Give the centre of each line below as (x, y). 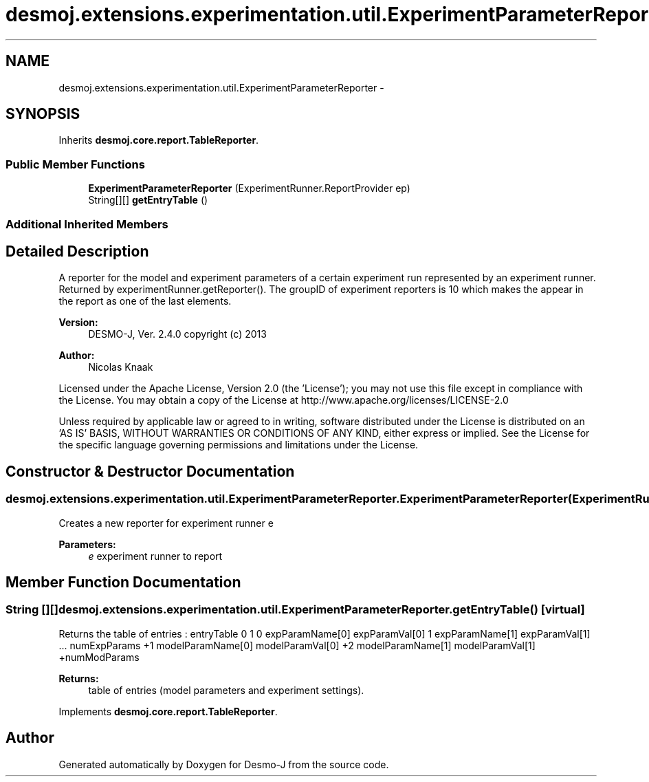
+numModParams (99, 657)
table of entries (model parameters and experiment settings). (226, 690)
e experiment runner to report (155, 556)
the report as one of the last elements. (145, 301)
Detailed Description (77, 251)
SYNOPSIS (43, 114)
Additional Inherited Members (87, 224)
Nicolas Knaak (121, 367)
